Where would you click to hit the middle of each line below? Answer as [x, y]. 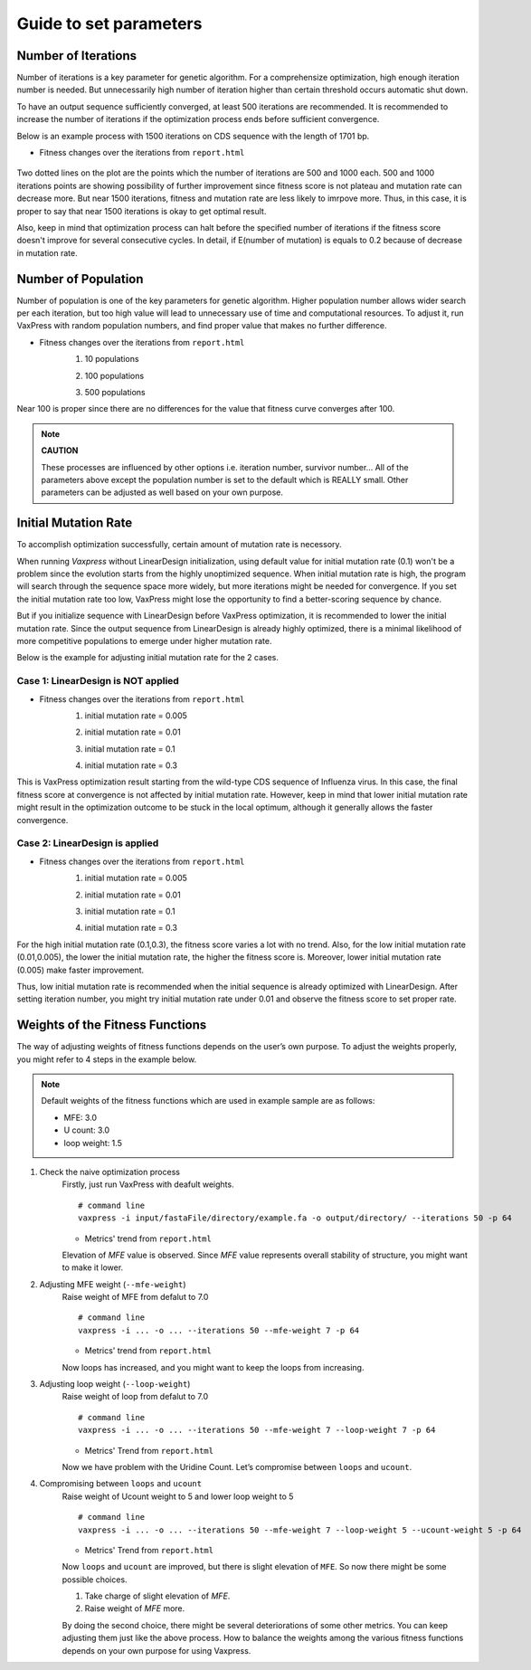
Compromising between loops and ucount [121, 1484]
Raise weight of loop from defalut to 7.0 [135, 1397]
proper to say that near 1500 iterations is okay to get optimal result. [142, 211]
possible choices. [95, 1580]
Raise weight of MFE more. [135, 1608]
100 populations [114, 375]
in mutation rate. [47, 252]
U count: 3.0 [87, 1130]
